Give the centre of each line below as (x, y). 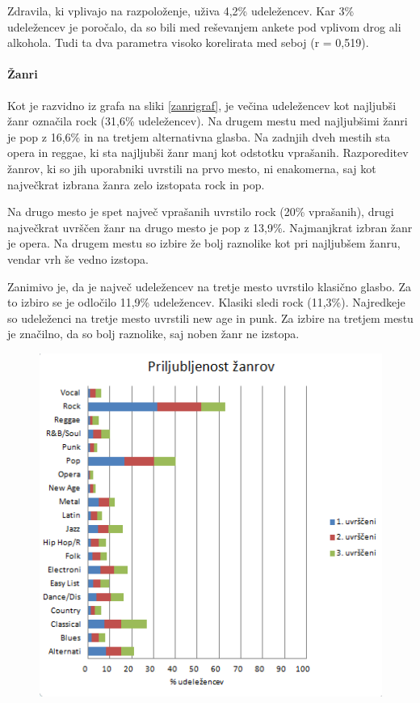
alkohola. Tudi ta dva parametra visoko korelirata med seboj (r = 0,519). (188, 42)
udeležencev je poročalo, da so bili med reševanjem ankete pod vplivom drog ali (204, 26)
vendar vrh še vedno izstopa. (78, 258)
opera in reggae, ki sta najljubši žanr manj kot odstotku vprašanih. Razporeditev (208, 152)
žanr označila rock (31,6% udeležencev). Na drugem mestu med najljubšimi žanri (208, 121)
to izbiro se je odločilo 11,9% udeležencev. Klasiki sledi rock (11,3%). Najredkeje (206, 302)
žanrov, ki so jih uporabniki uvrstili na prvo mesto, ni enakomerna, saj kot (192, 168)
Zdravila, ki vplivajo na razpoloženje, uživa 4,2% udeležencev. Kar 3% (181, 11)
